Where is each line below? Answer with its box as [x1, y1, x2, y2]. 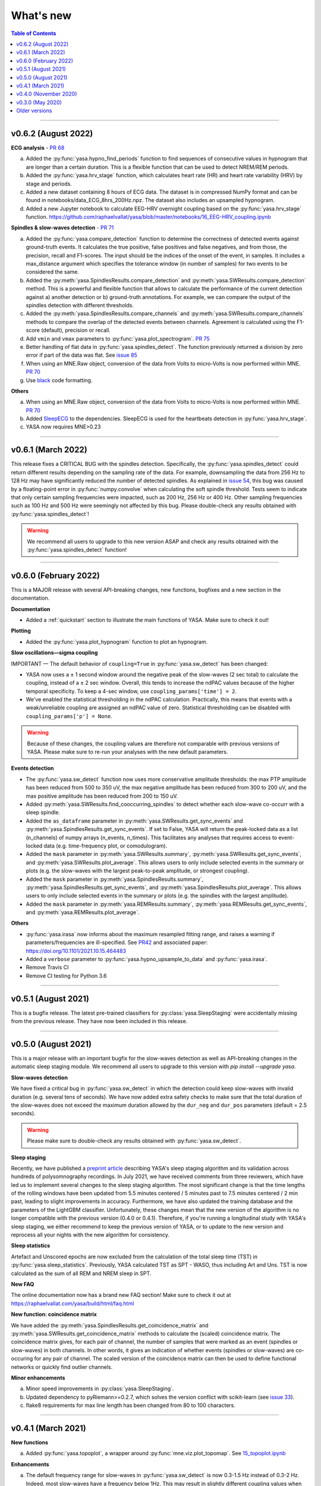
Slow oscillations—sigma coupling [11, 649, 98, 656]
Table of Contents [11, 30, 56, 37]
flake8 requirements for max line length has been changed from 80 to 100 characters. [26, 1402, 236, 1409]
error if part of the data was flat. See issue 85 [26, 351, 138, 359]
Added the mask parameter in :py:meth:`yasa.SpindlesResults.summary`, [26, 876, 204, 883]
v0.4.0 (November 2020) [16, 90, 77, 97]
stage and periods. [26, 180, 73, 187]
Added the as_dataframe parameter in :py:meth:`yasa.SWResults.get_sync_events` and [26, 817, 243, 824]
